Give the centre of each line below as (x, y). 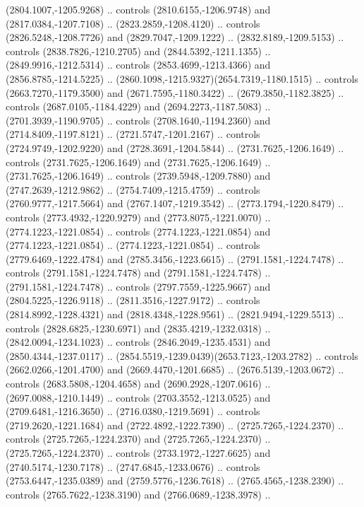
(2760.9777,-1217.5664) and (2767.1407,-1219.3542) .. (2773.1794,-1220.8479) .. (175, 203)
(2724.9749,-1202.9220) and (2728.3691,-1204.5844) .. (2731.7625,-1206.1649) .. (175, 147)
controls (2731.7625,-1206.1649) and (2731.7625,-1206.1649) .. (138, 162)
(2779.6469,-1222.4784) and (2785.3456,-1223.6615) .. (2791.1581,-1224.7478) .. (175, 258)
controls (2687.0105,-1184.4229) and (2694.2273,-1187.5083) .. (138, 106)
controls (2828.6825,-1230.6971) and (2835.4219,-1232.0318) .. (138, 328)
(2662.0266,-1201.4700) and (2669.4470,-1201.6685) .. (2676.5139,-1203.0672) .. (175, 369)
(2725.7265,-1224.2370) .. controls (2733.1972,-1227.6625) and (138, 453)
